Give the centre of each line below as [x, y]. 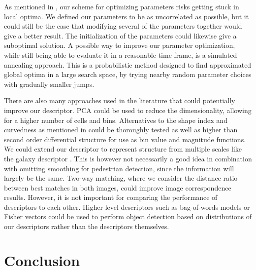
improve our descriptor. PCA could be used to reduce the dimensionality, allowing [128, 110]
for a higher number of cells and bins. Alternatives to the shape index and [116, 120]
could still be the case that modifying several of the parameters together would [123, 26]
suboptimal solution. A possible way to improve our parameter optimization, [120, 45]
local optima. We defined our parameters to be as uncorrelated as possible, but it [127, 16]
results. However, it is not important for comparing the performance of [111, 197]
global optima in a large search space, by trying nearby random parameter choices [128, 74]
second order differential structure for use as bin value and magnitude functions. [125, 139]
